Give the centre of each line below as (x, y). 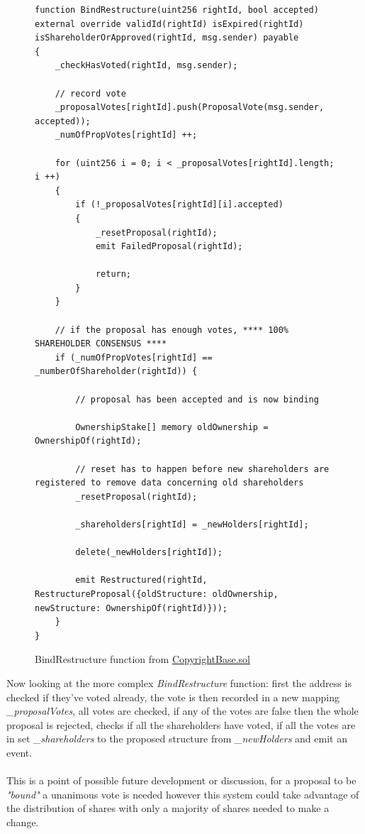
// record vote (90, 93)
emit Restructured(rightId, (141, 580)
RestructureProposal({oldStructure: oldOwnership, (157, 594)
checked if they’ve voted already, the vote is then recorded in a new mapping (173, 697)
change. (23, 822)
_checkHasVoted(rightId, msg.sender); (146, 66)
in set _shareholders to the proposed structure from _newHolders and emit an (177, 739)
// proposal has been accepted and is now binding (197, 399)
